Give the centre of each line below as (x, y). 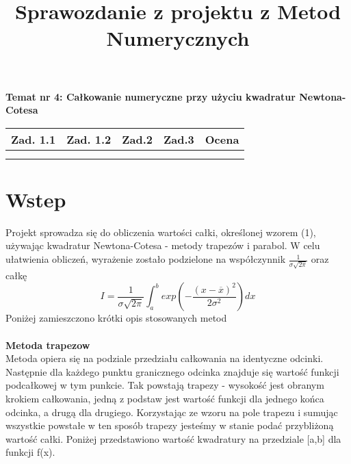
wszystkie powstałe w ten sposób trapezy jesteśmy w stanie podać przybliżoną (170, 425)
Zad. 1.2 (89, 139)
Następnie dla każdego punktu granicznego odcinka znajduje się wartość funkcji (172, 371)
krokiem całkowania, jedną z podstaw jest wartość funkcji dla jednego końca (165, 398)
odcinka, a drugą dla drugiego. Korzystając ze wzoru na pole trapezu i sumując (172, 412)
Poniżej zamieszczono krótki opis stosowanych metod (116, 318)
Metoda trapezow (48, 345)
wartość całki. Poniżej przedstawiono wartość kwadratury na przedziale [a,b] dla (173, 438)
